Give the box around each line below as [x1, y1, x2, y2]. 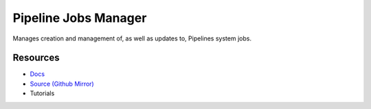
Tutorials [30, 89, 55, 97]
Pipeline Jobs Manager [12, 10, 147, 25]
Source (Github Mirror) [30, 80, 94, 88]
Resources [12, 52, 60, 64]
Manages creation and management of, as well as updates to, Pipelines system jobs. [12, 34, 252, 43]
